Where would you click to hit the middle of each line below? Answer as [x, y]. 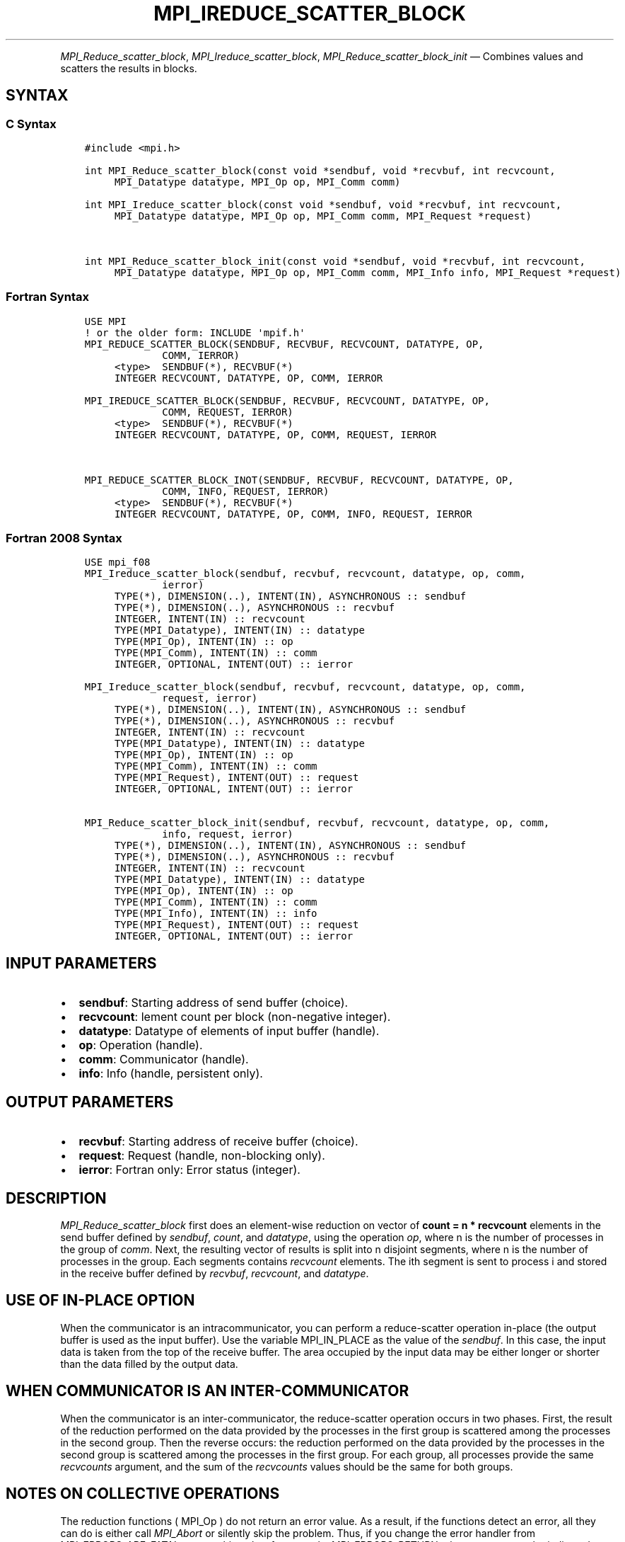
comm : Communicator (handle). [164, 1060]
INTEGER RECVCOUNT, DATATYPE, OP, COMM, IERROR [249, 378]
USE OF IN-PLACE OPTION [100, 1301]
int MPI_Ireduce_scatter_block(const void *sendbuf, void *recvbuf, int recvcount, [323, 204]
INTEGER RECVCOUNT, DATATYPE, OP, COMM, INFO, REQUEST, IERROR [293, 514]
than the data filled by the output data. [149, 1364]
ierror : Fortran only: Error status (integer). [189, 1170]
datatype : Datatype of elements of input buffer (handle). [229, 1031]
